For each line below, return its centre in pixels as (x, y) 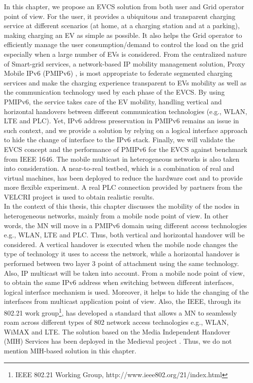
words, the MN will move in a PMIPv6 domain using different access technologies (126, 225)
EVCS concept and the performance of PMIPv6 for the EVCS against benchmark (126, 149)
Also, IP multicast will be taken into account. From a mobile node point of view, (124, 273)
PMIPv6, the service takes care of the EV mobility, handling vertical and (113, 101)
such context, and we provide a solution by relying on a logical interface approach (126, 130)
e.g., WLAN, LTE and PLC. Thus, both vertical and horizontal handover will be (124, 235)
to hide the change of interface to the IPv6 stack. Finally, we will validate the (119, 140)
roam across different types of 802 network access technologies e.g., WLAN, (116, 322)
